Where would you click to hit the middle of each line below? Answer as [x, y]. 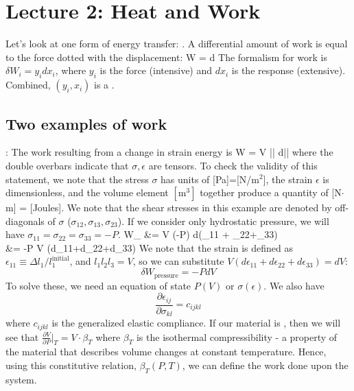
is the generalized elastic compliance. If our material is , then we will [196, 323]
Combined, [28, 85]
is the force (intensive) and [156, 70]
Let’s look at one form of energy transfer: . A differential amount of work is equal [177, 44]
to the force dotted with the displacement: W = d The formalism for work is [166, 57]
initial [60, 258]
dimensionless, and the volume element [87, 192]
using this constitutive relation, [71, 365]
